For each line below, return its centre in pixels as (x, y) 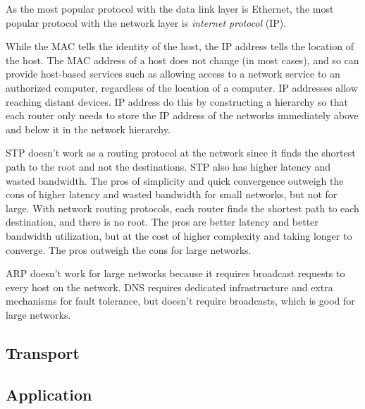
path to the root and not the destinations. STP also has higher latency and (168, 166)
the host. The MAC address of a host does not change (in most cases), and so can (182, 60)
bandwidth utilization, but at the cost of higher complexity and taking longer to (179, 235)
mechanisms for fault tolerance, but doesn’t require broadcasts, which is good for (180, 301)
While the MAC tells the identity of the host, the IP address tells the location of (180, 46)
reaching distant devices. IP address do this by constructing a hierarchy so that (177, 101)
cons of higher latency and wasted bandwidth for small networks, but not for (172, 194)
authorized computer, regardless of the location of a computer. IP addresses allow (182, 87)
